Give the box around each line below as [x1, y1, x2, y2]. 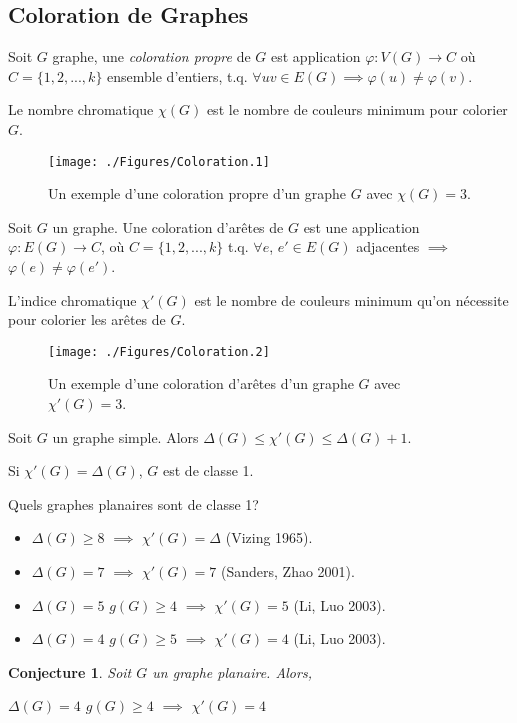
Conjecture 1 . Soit [8, 661, 132, 682]
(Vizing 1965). [225, 527, 313, 548]
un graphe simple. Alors [52, 426, 199, 447]
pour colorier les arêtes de [8, 309, 166, 330]
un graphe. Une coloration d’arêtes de [52, 216, 284, 237]
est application [271, 46, 361, 67]
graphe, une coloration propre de [52, 46, 251, 67]
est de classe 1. [163, 460, 254, 481]
